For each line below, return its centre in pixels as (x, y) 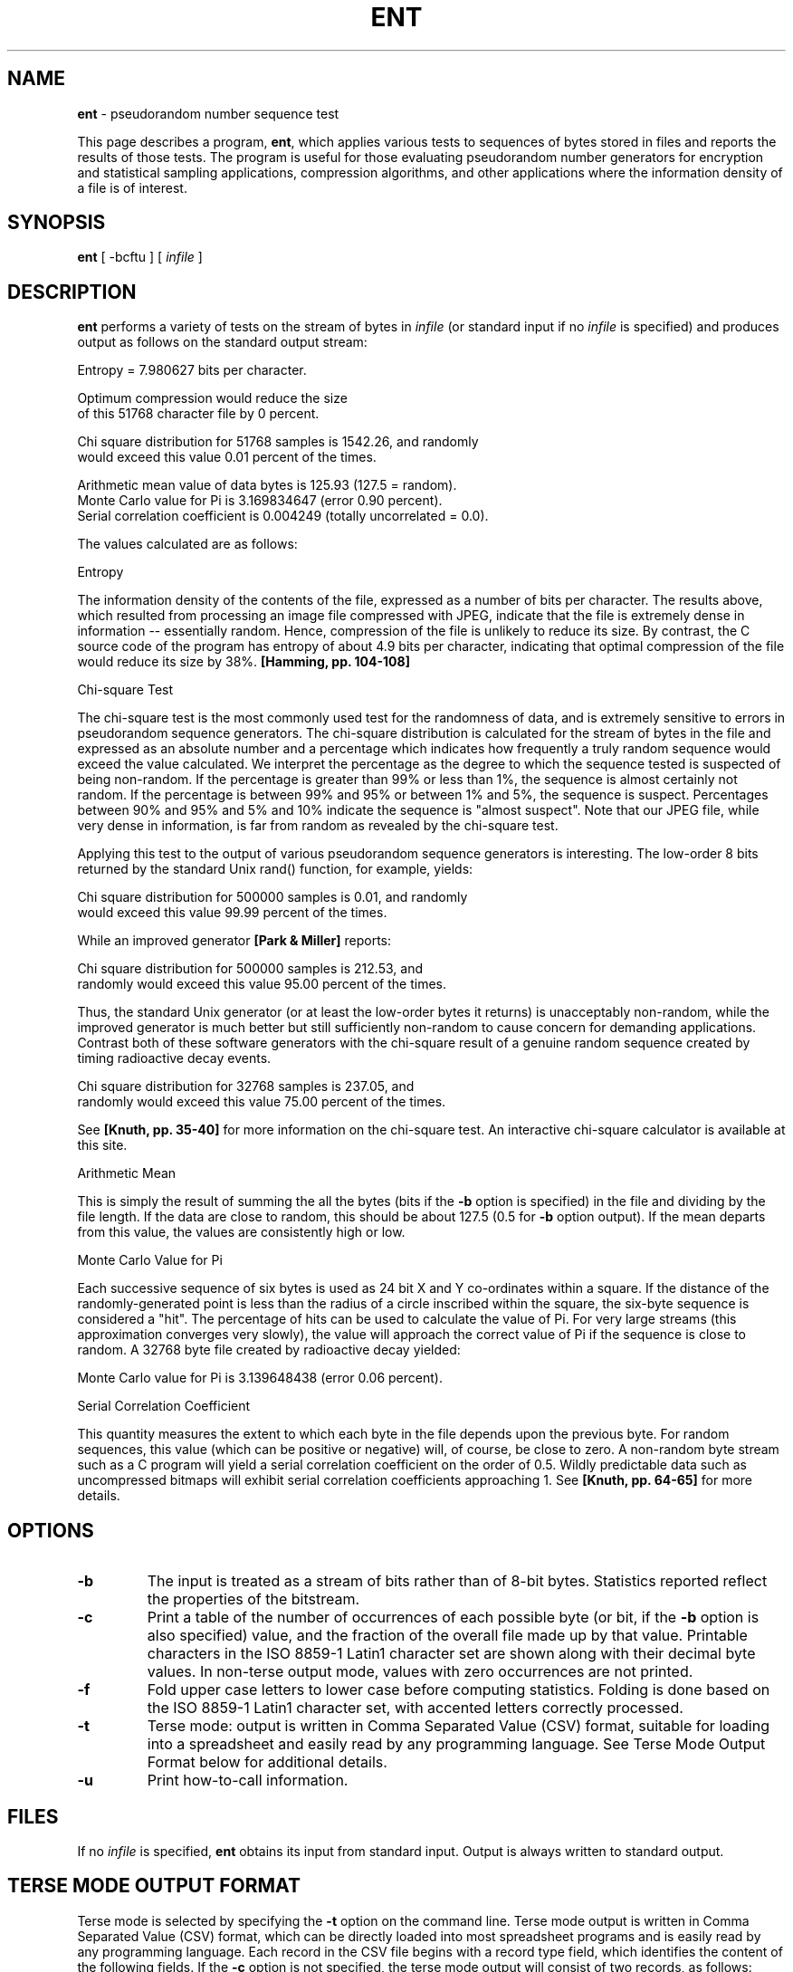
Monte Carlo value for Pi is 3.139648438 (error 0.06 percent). (260, 1378)
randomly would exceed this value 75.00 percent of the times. (262, 1102)
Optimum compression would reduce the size (212, 398)
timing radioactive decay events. (174, 1058)
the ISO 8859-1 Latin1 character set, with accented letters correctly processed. (415, 1708)
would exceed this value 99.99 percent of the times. (232, 913)
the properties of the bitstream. (253, 1599)
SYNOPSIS (57, 223)
